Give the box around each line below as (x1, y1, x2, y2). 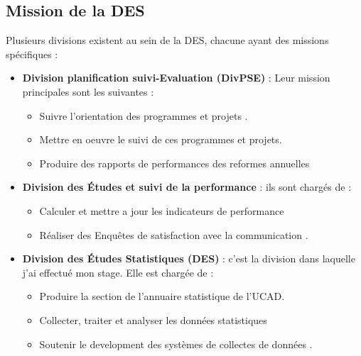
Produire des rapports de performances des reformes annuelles (39, 155, 310, 170)
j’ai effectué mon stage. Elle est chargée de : (22, 265, 214, 279)
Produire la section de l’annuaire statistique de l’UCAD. (39, 289, 285, 304)
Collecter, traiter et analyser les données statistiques (39, 312, 267, 327)
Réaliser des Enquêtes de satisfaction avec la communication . (39, 227, 308, 242)
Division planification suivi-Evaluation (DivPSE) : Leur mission (22, 70, 330, 85)
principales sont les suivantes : (22, 84, 154, 99)
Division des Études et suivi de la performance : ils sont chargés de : (22, 179, 352, 194)
